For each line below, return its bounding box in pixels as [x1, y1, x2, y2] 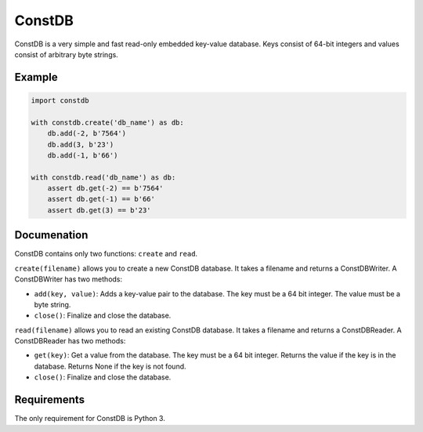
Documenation [14, 228, 89, 242]
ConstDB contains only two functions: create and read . [14, 249, 198, 259]
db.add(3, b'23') [47, 140, 114, 149]
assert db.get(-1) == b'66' [47, 194, 156, 204]
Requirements [14, 393, 85, 407]
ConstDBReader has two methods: [14, 336, 126, 346]
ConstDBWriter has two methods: [14, 274, 123, 284]
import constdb [31, 96, 89, 105]
